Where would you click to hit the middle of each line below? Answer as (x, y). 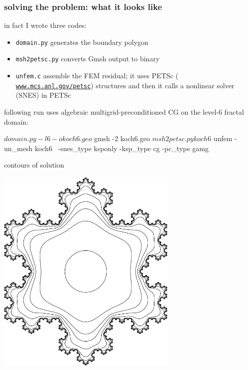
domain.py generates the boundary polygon (82, 42)
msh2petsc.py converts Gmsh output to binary (88, 59)
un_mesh (18, 148)
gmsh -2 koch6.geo (122, 138)
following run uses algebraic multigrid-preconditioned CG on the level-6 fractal (124, 112)
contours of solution (34, 165)
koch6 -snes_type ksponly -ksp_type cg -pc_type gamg (122, 148)
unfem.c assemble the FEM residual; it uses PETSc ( (97, 76)
